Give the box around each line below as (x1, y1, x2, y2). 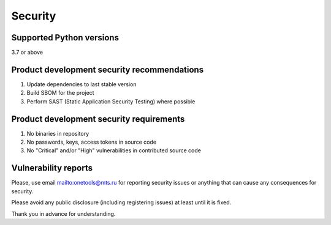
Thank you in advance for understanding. (11, 210, 116, 217)
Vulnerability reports (11, 163, 93, 174)
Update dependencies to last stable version (26, 80, 137, 88)
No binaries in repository (26, 130, 89, 137)
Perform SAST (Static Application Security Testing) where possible (26, 98, 196, 105)
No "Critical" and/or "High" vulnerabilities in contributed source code (26, 147, 202, 154)
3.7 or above (11, 49, 43, 56)
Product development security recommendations (11, 64, 204, 75)
